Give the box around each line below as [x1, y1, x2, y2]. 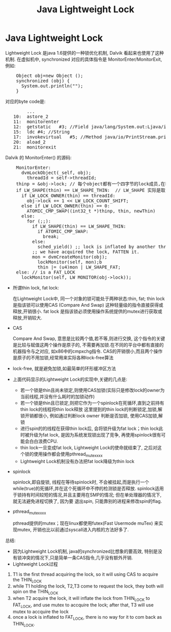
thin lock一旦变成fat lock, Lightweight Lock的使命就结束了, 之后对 [20, 444, 158, 450]
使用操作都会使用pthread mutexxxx [34, 451, 103, 458]
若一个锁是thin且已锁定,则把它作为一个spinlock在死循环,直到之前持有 [20, 400, 164, 406]
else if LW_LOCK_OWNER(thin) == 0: [21, 203, 110, 209]
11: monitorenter [13, 118, 60, 125]
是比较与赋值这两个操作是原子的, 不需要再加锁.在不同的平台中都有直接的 [12, 342, 164, 348]
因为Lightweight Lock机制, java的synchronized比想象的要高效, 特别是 [12, 548, 158, 554]
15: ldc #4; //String [13, 129, 70, 135]
